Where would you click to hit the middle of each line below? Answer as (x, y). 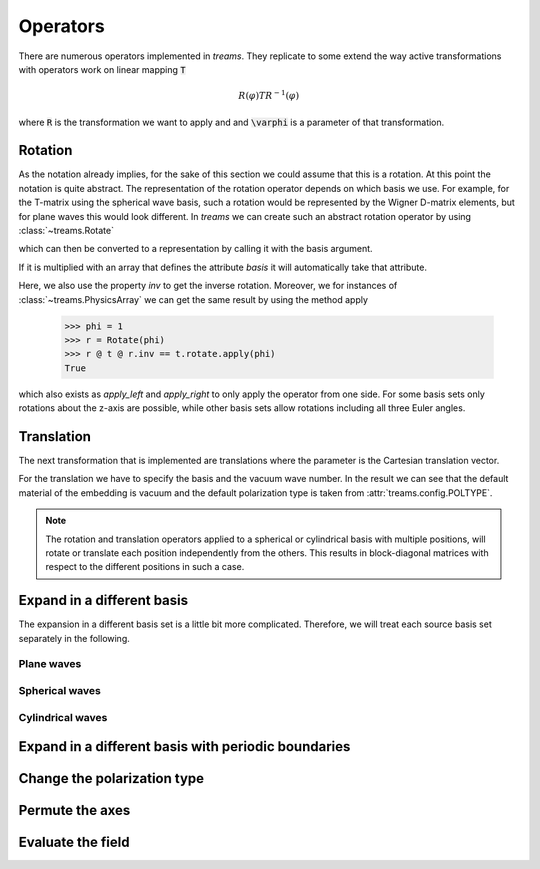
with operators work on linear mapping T (102, 69)
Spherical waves (60, 690)
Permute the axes (74, 810)
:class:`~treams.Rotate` (66, 230)
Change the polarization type (111, 778)
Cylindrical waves (63, 717)
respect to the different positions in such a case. (145, 567)
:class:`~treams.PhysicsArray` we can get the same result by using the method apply (193, 299)
